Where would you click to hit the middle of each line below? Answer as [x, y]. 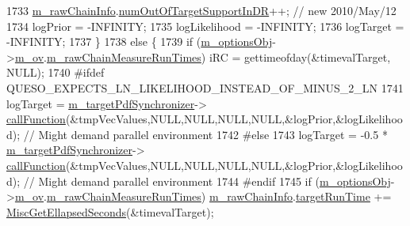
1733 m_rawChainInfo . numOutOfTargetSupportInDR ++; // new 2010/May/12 [201, 10]
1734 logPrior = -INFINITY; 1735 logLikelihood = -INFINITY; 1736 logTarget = [205, 26]
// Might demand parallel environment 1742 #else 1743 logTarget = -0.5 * [205, 134]
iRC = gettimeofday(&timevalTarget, [300, 56]
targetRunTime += [343, 196]
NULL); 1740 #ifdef [56, 72]
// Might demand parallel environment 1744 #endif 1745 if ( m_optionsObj [207, 181]
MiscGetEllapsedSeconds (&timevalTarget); [110, 211]
